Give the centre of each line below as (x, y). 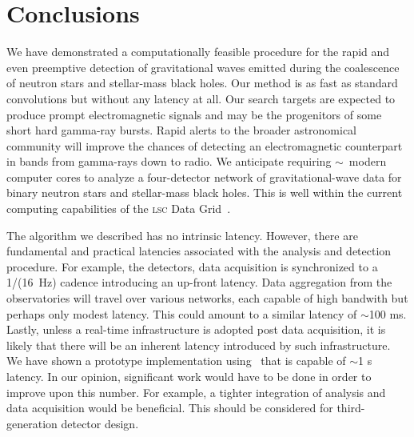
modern (368, 161)
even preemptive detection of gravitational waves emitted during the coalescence (203, 67)
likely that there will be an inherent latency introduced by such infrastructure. (199, 345)
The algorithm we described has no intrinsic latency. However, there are (182, 235)
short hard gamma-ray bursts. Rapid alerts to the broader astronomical (182, 130)
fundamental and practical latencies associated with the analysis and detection (199, 251)
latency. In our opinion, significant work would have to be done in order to (189, 376)
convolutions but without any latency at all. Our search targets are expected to (201, 98)
